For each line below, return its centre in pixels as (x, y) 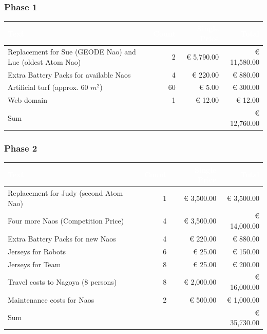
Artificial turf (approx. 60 (48, 87)
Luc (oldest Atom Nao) (44, 61)
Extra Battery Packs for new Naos (62, 238)
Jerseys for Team (34, 264)
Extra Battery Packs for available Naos (69, 74)
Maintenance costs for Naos (51, 299)
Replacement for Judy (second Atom (65, 192)
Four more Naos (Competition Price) (66, 221)
